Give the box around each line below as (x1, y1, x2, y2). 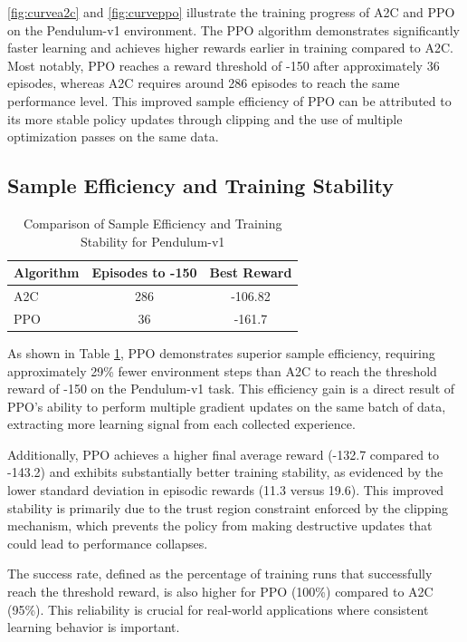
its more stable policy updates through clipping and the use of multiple (7, 109, 403, 128)
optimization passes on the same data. (7, 127, 219, 146)
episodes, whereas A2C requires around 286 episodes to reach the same (7, 73, 400, 92)
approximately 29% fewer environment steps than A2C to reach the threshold (7, 361, 437, 380)
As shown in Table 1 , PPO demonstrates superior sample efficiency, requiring (7, 343, 435, 362)
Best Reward (209, 263, 292, 282)
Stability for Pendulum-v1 (81, 231, 225, 250)
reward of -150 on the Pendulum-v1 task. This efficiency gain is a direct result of (7, 379, 455, 398)
